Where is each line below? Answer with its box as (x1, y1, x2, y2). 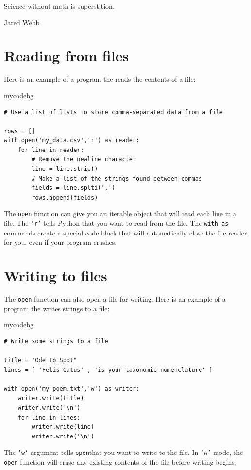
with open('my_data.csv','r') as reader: (4, 137, 140, 144)
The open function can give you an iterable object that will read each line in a (4, 208, 237, 218)
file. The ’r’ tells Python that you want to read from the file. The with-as (4, 218, 229, 228)
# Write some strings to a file (4, 337, 108, 345)
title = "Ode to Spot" (4, 357, 77, 364)
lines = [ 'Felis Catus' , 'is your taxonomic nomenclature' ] (4, 366, 213, 373)
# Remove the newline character (32, 156, 136, 163)
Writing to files (4, 266, 107, 285)
